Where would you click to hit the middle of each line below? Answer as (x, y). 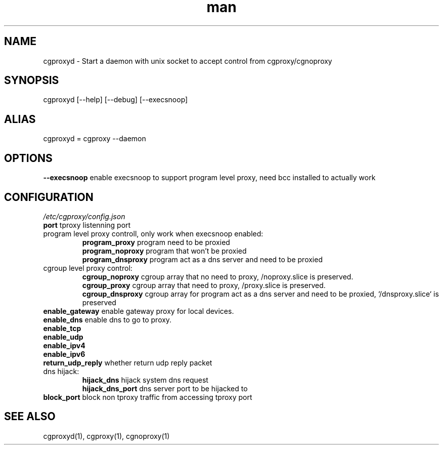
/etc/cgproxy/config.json (84, 216)
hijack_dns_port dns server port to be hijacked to (165, 388)
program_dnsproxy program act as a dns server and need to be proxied (202, 259)
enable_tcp (62, 328)
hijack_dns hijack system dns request (145, 380)
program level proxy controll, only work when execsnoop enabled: (153, 233)
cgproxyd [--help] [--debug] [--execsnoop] (116, 100)
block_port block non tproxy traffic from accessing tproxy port (148, 397)
